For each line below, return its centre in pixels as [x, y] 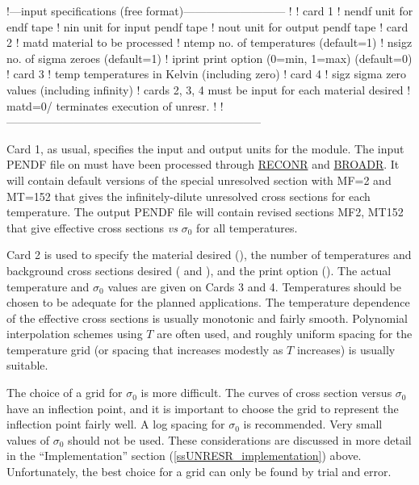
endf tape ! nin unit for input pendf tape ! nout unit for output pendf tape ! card [207, 26]
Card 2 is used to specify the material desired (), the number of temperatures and [209, 255]
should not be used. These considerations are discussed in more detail [239, 439]
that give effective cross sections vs [92, 227]
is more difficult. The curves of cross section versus [266, 393]
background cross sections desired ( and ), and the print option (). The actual [199, 270]
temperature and [48, 286]
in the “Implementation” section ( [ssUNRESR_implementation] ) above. [184, 456]
